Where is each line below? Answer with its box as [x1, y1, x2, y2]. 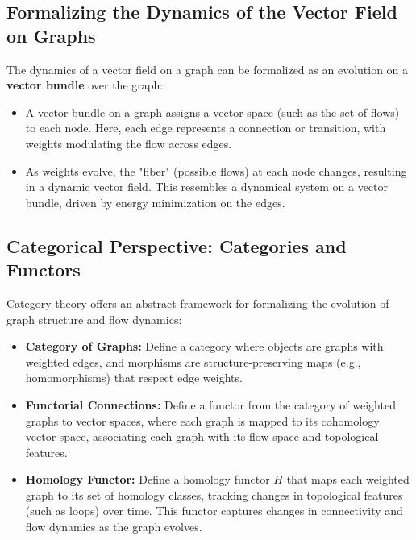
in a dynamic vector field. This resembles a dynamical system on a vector [25, 178, 389, 195]
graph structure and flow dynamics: [6, 310, 182, 327]
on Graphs [6, 23, 96, 48]
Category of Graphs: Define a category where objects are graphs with [25, 338, 384, 355]
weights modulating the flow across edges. [25, 135, 232, 152]
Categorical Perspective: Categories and [6, 233, 347, 258]
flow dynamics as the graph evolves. [25, 518, 202, 535]
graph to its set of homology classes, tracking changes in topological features [25, 486, 403, 503]
